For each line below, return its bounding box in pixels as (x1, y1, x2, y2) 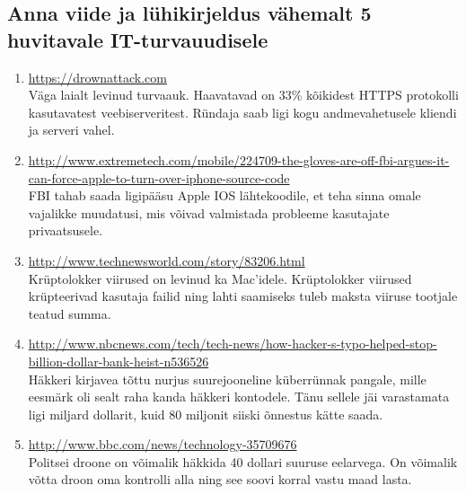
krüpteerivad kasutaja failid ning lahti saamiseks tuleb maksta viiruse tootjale (28, 287, 458, 305)
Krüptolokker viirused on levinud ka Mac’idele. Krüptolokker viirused (28, 269, 412, 287)
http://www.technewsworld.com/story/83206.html (28, 251, 305, 269)
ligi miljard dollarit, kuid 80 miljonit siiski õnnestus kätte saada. (28, 404, 383, 423)
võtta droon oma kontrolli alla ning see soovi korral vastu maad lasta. (28, 470, 412, 489)
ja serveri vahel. (28, 120, 115, 139)
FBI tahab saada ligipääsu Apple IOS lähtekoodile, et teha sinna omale (28, 186, 421, 205)
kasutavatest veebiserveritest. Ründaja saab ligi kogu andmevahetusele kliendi (28, 102, 457, 121)
